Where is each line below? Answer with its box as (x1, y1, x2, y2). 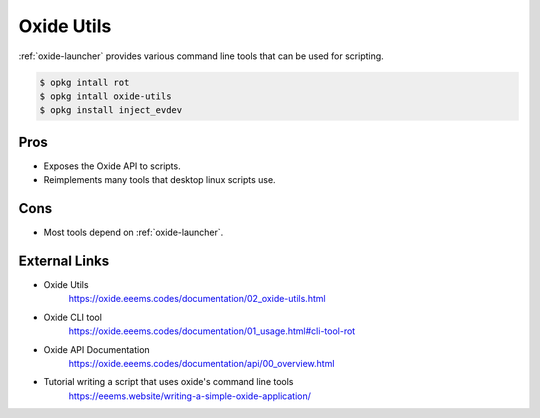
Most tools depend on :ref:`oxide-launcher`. (43, 226, 224, 239)
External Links (18, 252, 110, 269)
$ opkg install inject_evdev (39, 105, 183, 116)
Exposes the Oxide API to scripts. (43, 160, 181, 172)
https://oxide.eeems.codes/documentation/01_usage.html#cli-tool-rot (68, 325, 356, 337)
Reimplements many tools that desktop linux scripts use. (43, 174, 276, 186)
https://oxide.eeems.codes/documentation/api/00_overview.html (68, 357, 335, 369)
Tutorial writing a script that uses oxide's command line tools (43, 376, 294, 388)
